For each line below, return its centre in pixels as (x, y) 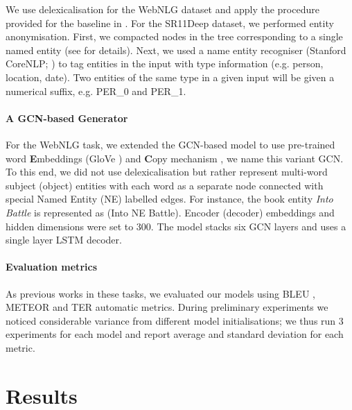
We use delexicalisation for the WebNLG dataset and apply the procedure (162, 9)
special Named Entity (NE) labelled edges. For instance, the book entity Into (169, 199)
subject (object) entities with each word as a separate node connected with (165, 185)
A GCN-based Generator (67, 118)
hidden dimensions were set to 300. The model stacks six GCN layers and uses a (176, 226)
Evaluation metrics (51, 267)
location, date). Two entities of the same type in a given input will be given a (170, 77)
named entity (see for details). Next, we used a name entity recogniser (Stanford (176, 50)
